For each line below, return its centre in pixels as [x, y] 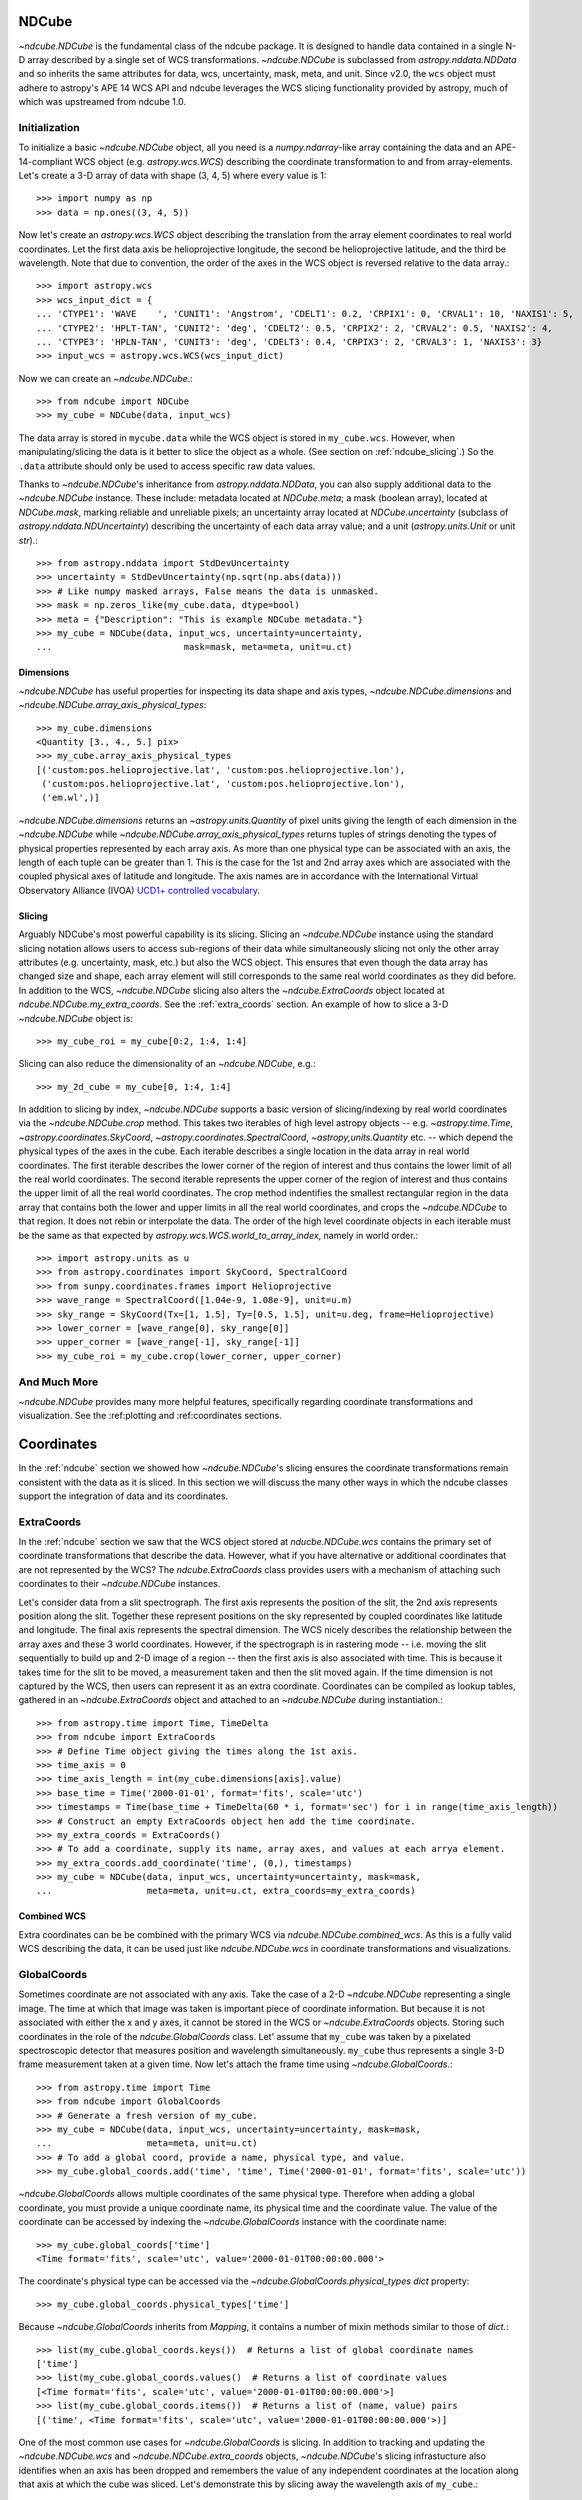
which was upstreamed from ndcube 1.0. [102, 102]
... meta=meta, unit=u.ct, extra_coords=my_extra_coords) [226, 1891]
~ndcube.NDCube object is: [76, 1018]
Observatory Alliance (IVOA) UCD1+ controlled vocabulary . [139, 890]
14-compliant [45, 161]
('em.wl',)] [70, 798]
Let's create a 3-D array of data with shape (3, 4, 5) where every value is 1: [172, 175]
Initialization [49, 127]
